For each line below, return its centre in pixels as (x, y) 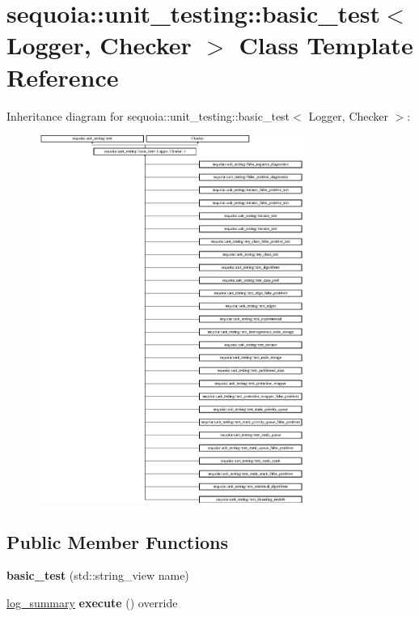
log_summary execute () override (92, 603)
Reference (63, 77)
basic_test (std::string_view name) (98, 575)
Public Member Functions (117, 541)
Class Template (326, 45)
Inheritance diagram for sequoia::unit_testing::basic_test (148, 115)
